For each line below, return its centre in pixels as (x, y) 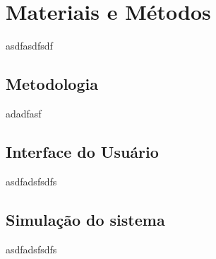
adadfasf (24, 113)
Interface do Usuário (82, 151)
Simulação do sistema (85, 219)
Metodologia (52, 84)
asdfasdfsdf (29, 46)
